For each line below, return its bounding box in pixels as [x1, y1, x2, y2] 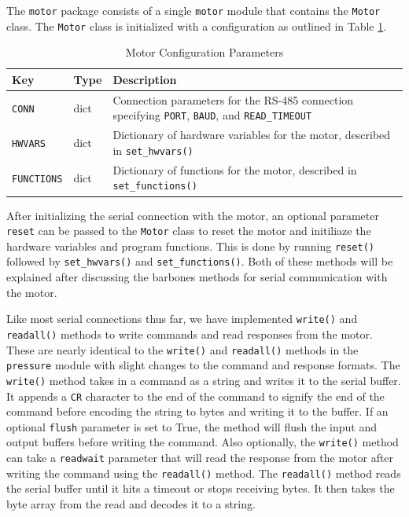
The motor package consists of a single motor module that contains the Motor [6, 2, 381, 18]
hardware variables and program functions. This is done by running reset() [6, 237, 374, 254]
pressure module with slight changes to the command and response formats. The [6, 357, 400, 373]
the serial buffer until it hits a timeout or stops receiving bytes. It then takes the [6, 480, 395, 497]
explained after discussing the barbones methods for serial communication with [6, 269, 388, 285]
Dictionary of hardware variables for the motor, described [112, 126, 391, 143]
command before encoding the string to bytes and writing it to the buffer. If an [6, 403, 389, 420]
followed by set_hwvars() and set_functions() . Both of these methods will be [6, 253, 393, 269]
